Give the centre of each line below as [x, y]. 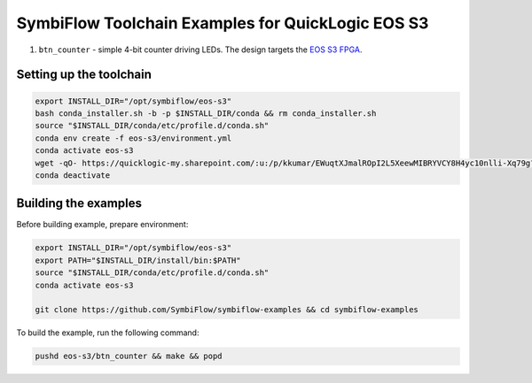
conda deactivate [73, 175]
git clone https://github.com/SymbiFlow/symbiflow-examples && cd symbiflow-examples [227, 310]
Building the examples [79, 203]
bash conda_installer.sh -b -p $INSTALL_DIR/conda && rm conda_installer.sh [206, 113]
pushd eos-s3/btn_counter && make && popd [129, 356]
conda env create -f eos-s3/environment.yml [133, 138]
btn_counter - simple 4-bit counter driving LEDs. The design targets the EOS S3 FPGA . [200, 50]
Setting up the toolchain [84, 75]
